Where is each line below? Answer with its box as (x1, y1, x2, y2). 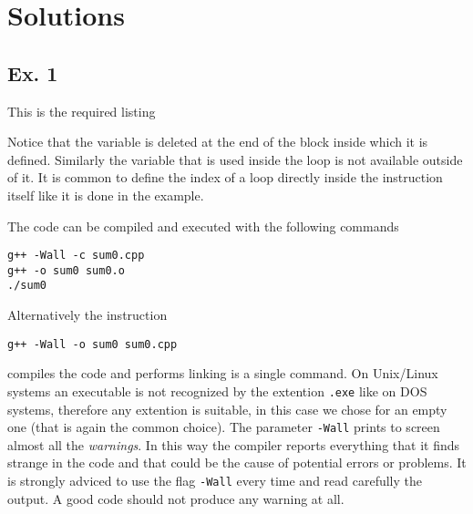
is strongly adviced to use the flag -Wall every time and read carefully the (7, 471, 423, 490)
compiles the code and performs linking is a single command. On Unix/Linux (7, 364, 438, 383)
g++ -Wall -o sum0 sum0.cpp (7, 337, 178, 351)
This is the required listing (7, 101, 156, 120)
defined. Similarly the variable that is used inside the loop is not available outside (7, 149, 463, 169)
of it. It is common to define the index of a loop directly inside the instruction (7, 168, 443, 187)
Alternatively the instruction (7, 305, 168, 324)
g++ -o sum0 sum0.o (7, 263, 125, 277)
